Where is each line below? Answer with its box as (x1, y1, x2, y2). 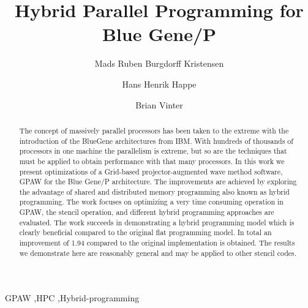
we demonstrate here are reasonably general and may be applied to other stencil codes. (19, 247, 297, 258)
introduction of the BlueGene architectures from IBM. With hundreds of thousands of (19, 135, 293, 146)
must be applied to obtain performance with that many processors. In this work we (19, 156, 285, 166)
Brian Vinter (135, 98, 183, 111)
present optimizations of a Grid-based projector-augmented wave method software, (19, 166, 283, 176)
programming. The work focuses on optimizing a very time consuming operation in (19, 197, 284, 207)
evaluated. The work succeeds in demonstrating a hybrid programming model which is (19, 217, 295, 227)
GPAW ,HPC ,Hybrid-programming (5, 291, 140, 304)
